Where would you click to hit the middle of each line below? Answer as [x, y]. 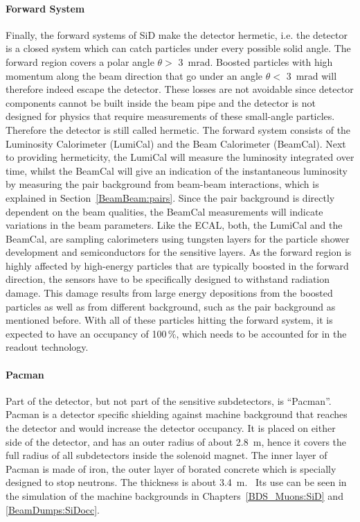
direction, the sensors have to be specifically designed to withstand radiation [168, 279]
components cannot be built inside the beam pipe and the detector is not [161, 102]
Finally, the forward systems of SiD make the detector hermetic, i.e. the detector [177, 34]
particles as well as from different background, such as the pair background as [171, 306]
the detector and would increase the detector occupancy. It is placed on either [171, 428]
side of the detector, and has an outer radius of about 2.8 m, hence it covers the [176, 441]
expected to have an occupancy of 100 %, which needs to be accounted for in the [176, 333]
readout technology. [47, 347]
